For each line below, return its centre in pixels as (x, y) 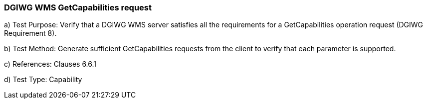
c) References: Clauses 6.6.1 (50, 64)
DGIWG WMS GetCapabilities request (78, 7)
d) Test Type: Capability (43, 80)
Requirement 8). (30, 33)
